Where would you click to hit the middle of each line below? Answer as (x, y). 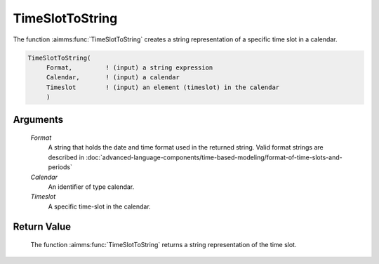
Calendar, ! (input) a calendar (113, 78)
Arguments (38, 119)
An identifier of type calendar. (91, 187)
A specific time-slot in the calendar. (99, 206)
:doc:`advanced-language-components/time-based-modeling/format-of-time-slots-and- (214, 157)
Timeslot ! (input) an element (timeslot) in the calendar (163, 87)
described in (66, 157)
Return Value (42, 226)
